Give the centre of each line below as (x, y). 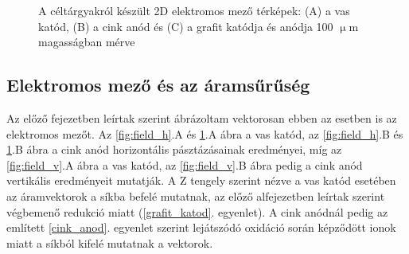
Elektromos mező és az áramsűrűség (158, 85)
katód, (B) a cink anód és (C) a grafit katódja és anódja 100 (186, 26)
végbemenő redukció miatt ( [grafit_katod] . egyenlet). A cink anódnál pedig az (197, 211)
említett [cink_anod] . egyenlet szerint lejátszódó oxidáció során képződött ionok (201, 227)
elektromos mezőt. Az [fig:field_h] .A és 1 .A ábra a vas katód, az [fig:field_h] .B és (205, 133)
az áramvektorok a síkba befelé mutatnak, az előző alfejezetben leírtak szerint (196, 195)
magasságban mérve (87, 42)
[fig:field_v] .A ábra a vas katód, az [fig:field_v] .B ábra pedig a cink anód (185, 164)
